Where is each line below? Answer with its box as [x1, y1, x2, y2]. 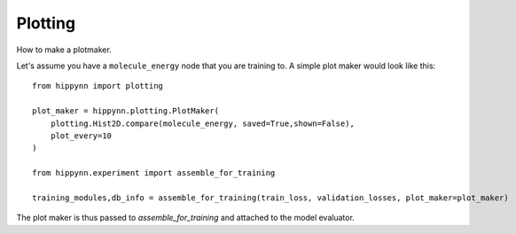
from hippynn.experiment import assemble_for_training [32, 168, 276, 178]
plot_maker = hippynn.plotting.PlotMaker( [32, 106, 220, 116]
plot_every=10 [50, 130, 113, 141]
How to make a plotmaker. [16, 44, 113, 55]
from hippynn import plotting [32, 81, 164, 91]
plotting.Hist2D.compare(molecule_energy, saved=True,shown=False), [50, 118, 355, 129]
